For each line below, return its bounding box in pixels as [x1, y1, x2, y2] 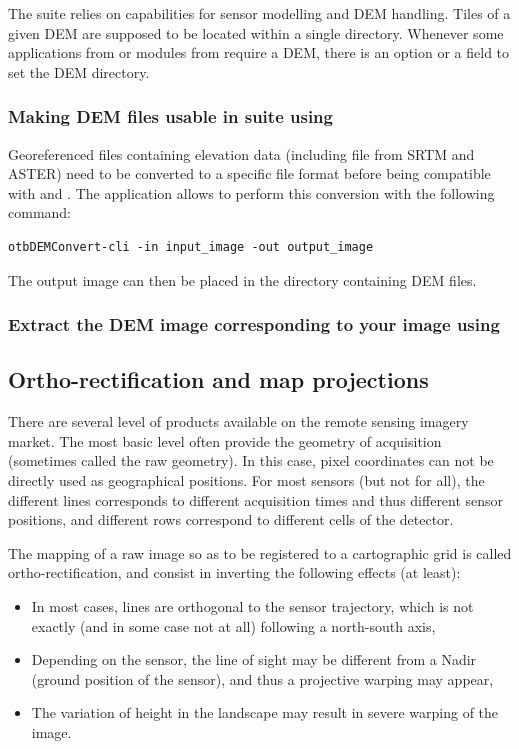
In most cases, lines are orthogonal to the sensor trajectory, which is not [31, 595, 474, 616]
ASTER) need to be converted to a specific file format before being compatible [8, 163, 491, 184]
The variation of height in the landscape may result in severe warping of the [31, 702, 499, 723]
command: [8, 202, 71, 223]
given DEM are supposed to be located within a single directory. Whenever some [8, 22, 504, 43]
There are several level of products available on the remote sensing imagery [8, 411, 469, 432]
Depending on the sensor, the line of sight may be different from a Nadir [31, 649, 477, 670]
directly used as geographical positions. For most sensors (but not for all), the [8, 469, 485, 490]
